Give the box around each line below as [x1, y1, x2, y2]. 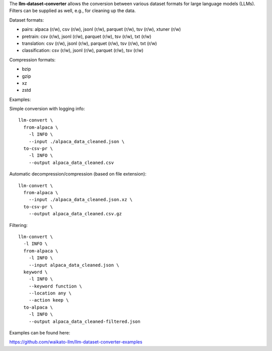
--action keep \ [28, 298, 69, 303]
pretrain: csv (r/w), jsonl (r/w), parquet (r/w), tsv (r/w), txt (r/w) [22, 33, 152, 39]
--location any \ [28, 290, 72, 296]
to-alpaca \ [23, 304, 53, 310]
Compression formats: [9, 56, 56, 63]
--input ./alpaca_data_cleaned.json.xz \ [28, 197, 133, 203]
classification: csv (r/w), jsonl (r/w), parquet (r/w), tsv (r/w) [22, 47, 144, 53]
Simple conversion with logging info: [9, 106, 85, 112]
